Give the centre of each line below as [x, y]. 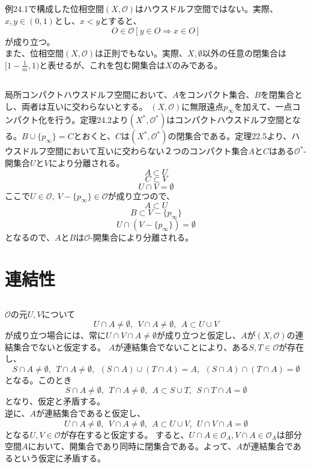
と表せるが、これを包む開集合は [102, 64]
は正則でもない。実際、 [141, 53]
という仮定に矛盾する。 [59, 457]
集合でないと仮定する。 [59, 346]
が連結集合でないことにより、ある [182, 346]
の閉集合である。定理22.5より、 [230, 136]
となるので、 [30, 237]
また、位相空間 [34, 53]
